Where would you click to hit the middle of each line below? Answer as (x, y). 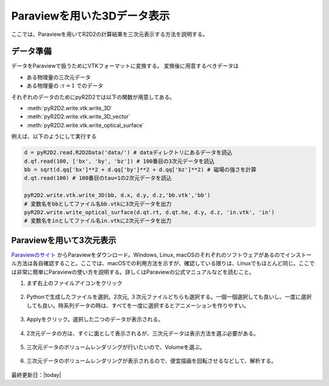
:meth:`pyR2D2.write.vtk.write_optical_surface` (85, 125)
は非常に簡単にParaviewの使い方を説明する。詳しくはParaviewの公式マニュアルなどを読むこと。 (133, 272)
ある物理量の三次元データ (58, 77)
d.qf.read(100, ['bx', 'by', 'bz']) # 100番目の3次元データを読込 (119, 161)
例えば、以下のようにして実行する (54, 137)
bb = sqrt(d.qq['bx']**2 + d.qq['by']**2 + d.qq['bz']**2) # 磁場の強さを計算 (140, 170)
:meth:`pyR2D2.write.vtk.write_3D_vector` (79, 116)
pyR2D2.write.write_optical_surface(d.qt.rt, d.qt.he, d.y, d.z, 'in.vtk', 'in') (150, 212)
